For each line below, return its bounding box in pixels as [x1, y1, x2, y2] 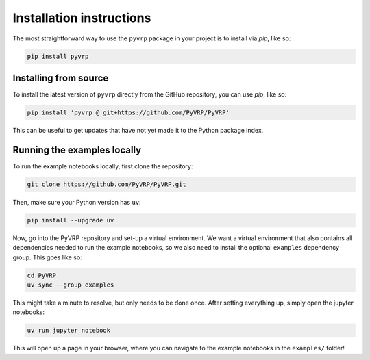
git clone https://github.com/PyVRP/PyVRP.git [27, 180, 186, 188]
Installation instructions [12, 10, 151, 25]
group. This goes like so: [12, 253, 82, 261]
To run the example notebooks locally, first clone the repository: [12, 162, 193, 170]
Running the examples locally [12, 144, 142, 155]
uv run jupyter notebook [27, 326, 111, 335]
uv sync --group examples [27, 281, 114, 289]
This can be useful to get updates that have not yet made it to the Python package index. [12, 127, 264, 134]
